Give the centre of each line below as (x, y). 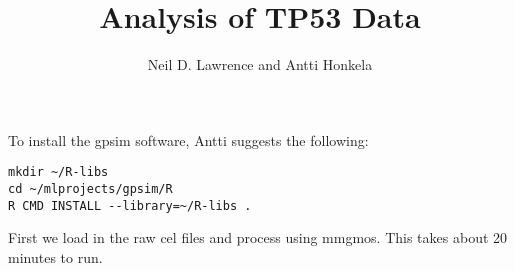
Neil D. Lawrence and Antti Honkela (260, 64)
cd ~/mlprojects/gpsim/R (90, 188)
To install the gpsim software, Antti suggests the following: (188, 139)
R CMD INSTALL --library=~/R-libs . (130, 205)
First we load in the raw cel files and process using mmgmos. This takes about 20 (258, 237)
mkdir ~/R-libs (58, 172)
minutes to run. (55, 256)
